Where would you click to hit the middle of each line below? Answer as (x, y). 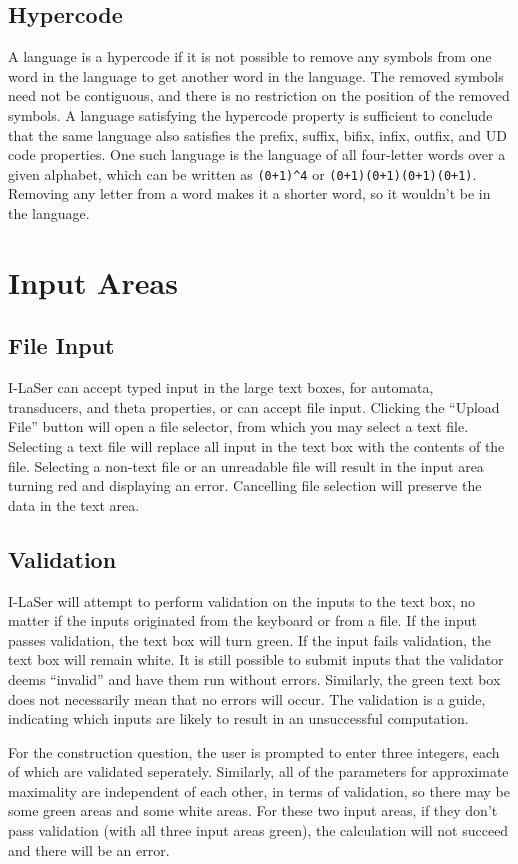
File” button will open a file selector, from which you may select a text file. (238, 426)
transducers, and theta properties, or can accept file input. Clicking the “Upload (254, 406)
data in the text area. (74, 504)
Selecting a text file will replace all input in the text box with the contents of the (256, 445)
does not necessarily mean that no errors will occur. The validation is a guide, (247, 698)
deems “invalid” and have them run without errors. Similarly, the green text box (254, 678)
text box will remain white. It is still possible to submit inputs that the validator (256, 659)
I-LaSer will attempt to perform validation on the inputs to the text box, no (242, 600)
